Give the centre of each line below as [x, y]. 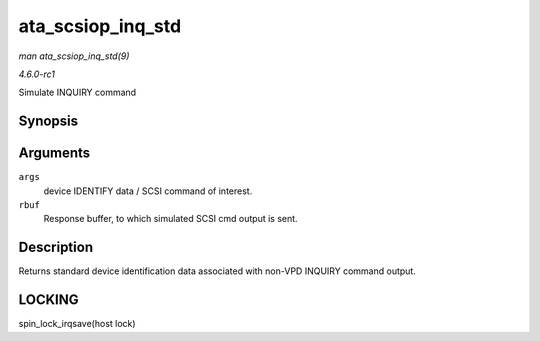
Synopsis [48, 121]
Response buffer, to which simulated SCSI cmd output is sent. [171, 219]
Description [56, 247]
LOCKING [48, 300]
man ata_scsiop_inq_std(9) [74, 56]
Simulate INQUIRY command [77, 92]
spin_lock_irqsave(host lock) [77, 324]
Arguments [54, 153]
